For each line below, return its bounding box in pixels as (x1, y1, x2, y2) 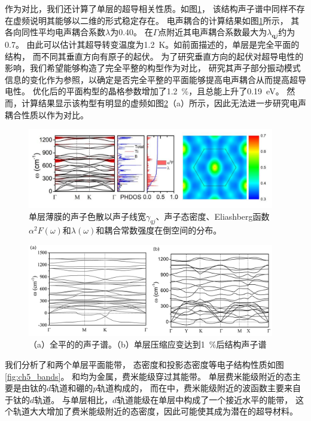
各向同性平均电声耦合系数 (5, 26, 105, 38)
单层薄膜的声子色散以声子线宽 (29, 210, 146, 222)
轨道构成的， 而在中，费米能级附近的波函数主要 (97, 382, 284, 394)
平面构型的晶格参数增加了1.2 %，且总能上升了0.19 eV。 (66, 85, 284, 97)
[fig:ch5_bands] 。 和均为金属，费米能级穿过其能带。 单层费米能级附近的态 (5, 370, 292, 382)
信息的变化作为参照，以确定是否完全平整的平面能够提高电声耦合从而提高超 (5, 73, 298, 85)
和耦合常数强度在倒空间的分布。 (96, 224, 222, 236)
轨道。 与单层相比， (34, 393, 112, 405)
